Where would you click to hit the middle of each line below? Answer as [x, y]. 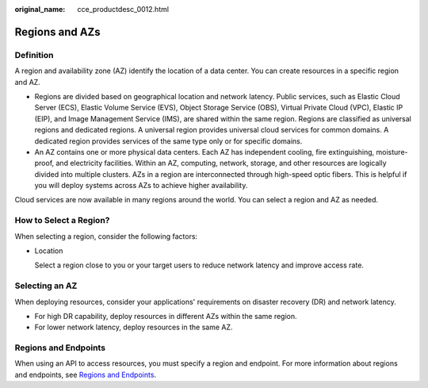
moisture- [392, 152]
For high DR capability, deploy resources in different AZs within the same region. [166, 316]
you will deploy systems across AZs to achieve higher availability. [141, 186]
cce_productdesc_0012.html [123, 9]
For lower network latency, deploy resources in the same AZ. [134, 327]
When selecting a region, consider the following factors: [106, 236]
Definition [34, 55]
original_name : [40, 9]
